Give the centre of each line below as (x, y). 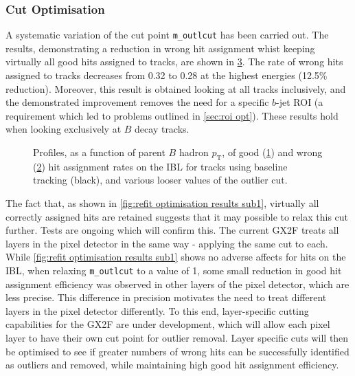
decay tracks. (162, 129)
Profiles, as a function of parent (99, 152)
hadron (194, 152)
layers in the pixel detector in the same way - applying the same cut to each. (167, 243)
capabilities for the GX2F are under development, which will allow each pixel (168, 324)
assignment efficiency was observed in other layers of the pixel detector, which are (177, 284)
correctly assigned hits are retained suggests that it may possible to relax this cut (177, 216)
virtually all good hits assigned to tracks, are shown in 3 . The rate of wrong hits (174, 62)
